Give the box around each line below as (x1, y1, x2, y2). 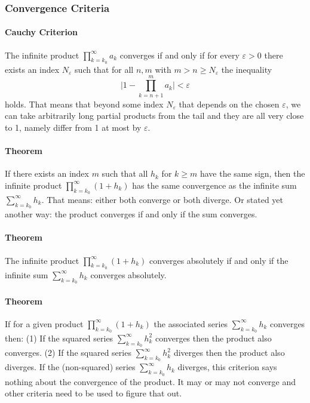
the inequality (221, 63, 272, 75)
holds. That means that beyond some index (5, 97, 164, 110)
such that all (102, 167, 148, 180)
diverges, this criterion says (177, 361, 277, 373)
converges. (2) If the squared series (5, 346, 131, 359)
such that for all (75, 63, 134, 75)
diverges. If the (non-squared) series (5, 361, 136, 373)
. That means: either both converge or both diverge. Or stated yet (41, 193, 284, 205)
